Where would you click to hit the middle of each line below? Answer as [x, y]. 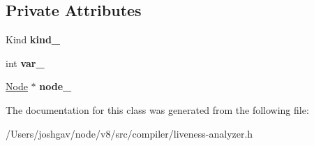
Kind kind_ [33, 39]
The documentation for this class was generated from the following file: [157, 109]
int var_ [25, 63]
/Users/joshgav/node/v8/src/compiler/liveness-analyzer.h [129, 133]
